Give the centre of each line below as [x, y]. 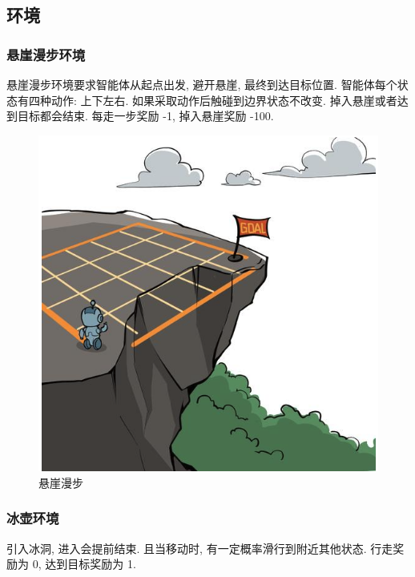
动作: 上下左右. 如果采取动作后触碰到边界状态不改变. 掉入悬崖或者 [224, 100]
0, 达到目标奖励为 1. [84, 564]
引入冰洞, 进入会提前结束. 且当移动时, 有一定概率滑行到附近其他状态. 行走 [200, 548]
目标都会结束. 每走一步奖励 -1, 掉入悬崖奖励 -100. [145, 116]
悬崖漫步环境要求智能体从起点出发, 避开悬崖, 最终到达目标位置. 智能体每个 [202, 84]
